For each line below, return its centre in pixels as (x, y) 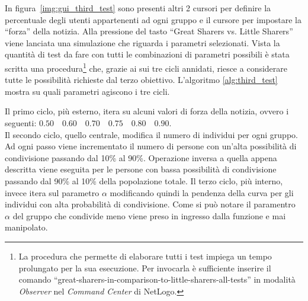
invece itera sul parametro (52, 192)
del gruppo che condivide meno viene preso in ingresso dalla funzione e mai (149, 215)
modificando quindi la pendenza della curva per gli (202, 192)
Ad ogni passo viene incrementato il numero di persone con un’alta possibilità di (151, 146)
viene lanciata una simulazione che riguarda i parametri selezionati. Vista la (142, 42)
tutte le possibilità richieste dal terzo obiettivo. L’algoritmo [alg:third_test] (141, 80)
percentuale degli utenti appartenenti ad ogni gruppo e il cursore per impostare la (153, 19)
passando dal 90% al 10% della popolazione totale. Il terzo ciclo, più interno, (144, 180)
